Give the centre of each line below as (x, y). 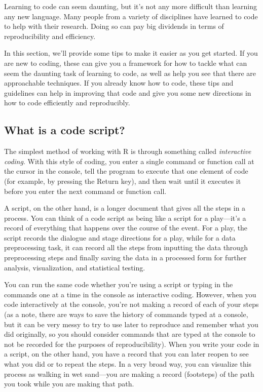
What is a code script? (65, 130)
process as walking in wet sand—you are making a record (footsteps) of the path (129, 374)
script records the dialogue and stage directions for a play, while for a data (120, 237)
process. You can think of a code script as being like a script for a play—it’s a (125, 218)
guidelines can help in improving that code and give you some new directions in (128, 92)
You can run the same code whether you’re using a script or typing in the (119, 284)
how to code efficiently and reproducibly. (67, 103)
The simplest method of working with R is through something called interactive (128, 151)
